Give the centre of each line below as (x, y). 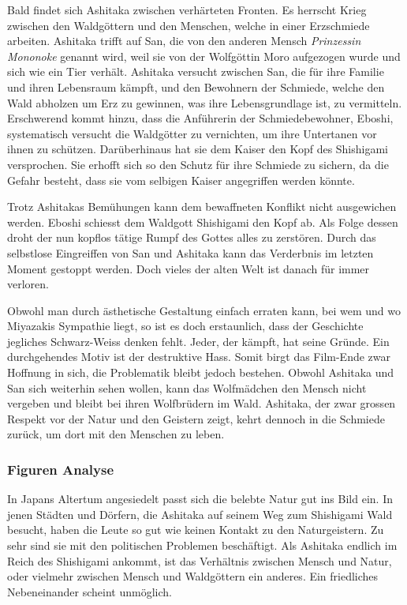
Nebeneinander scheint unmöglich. (90, 591)
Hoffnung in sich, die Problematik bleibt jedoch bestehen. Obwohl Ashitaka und (201, 372)
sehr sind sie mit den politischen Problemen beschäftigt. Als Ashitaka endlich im (202, 545)
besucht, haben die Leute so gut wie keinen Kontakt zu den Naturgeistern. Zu (196, 530)
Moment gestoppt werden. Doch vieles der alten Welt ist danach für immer (189, 268)
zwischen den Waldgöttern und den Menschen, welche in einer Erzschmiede (189, 25)
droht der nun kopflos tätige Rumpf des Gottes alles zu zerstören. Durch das (192, 237)
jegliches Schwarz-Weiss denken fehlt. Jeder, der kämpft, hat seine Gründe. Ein (198, 341)
